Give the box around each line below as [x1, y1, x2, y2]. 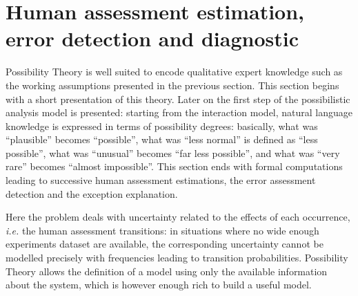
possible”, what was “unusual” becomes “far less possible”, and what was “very [6, 145, 340, 160]
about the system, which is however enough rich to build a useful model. [6, 277, 312, 292]
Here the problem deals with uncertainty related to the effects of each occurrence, [6, 210, 350, 224]
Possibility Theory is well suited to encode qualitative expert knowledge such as [6, 64, 343, 79]
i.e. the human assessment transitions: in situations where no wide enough [6, 223, 319, 237]
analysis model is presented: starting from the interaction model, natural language [6, 105, 353, 120]
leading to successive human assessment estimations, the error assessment [6, 173, 316, 187]
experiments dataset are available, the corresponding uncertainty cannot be [6, 237, 324, 251]
